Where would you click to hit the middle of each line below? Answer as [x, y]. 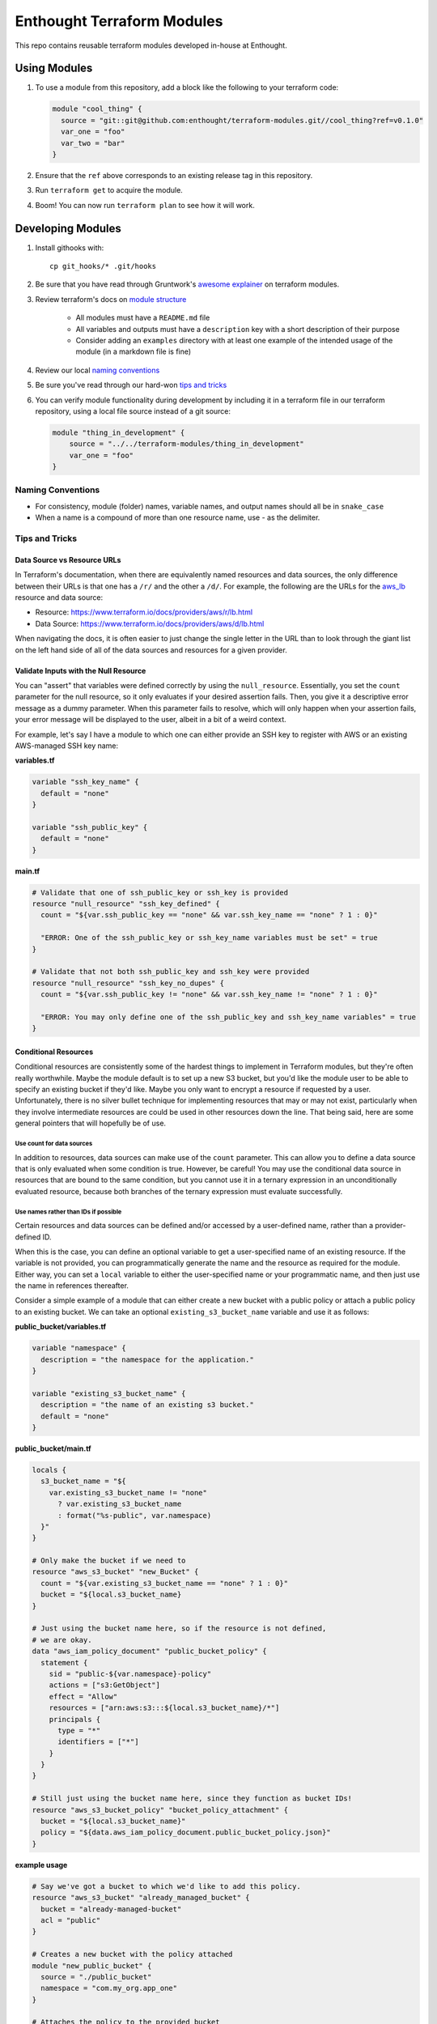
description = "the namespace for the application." [147, 1359]
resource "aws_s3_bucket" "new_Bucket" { [115, 1572]
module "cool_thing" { [97, 109]
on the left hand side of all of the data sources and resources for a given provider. [151, 650]
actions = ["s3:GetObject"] [105, 1685]
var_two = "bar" [93, 143]
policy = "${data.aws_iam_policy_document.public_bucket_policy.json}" [186, 1833]
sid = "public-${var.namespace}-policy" [130, 1673]
